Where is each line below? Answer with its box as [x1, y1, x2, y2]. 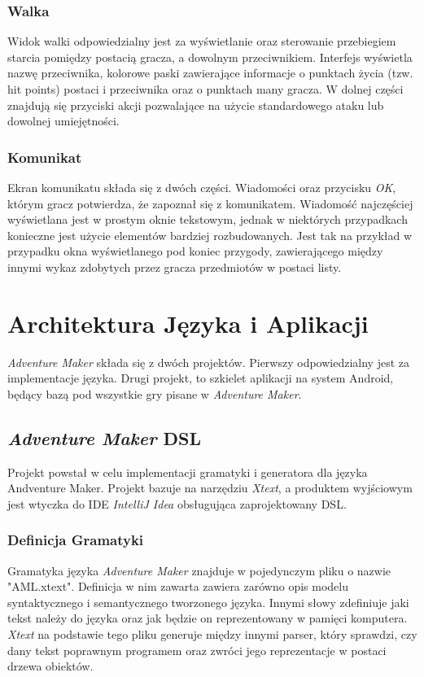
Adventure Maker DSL [7, 425, 202, 450]
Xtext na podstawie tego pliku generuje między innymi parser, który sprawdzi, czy [7, 626, 417, 643]
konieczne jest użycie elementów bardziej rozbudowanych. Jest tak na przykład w [7, 226, 413, 243]
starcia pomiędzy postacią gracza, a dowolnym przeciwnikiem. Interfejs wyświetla [7, 48, 413, 65]
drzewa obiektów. [7, 657, 94, 675]
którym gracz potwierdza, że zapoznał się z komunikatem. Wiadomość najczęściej [7, 194, 413, 212]
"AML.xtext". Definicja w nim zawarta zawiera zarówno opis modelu [7, 578, 348, 595]
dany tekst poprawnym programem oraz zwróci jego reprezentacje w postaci [7, 641, 387, 658]
